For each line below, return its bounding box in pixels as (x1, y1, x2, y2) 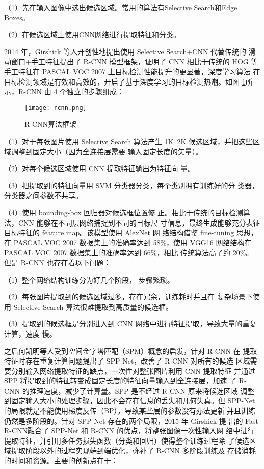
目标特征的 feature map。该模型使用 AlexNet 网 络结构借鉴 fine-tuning (4, 227, 234, 238)
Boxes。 (4, 12, 30, 22)
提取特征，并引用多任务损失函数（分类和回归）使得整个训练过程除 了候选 (4, 435, 249, 446)
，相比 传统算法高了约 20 (156, 247, 240, 258)
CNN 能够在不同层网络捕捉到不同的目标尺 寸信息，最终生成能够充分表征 (18, 217, 260, 228)
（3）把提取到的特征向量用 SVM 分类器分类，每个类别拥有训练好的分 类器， (4, 180, 259, 190)
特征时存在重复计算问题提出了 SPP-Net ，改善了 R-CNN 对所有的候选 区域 (4, 355, 250, 366)
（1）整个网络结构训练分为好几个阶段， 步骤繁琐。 (4, 274, 174, 285)
